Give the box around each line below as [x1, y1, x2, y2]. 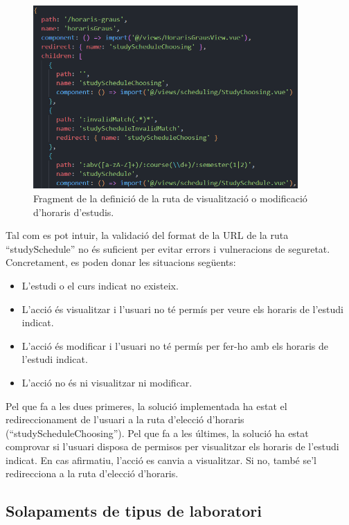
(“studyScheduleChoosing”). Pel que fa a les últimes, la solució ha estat [6, 425, 309, 440]
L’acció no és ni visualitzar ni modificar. [21, 375, 193, 389]
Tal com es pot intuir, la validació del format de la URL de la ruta [6, 228, 289, 242]
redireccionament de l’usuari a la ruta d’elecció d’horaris [6, 412, 244, 427]
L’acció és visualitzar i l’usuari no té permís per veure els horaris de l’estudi [21, 301, 343, 316]
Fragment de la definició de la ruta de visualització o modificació [33, 190, 307, 205]
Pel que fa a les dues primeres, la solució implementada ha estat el [6, 398, 287, 413]
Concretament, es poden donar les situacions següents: [6, 255, 236, 269]
